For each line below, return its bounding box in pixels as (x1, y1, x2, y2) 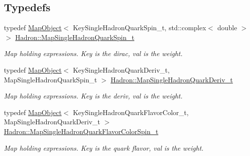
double (217, 22, 237, 33)
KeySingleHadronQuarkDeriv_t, (72, 64, 170, 75)
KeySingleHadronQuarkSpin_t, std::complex (72, 22, 206, 33)
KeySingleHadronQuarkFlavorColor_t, (72, 107, 189, 117)
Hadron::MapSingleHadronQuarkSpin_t (15, 32, 135, 42)
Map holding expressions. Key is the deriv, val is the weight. (4, 91, 183, 101)
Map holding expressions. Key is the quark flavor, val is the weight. (4, 142, 204, 153)
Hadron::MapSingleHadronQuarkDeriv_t (110, 74, 233, 84)
